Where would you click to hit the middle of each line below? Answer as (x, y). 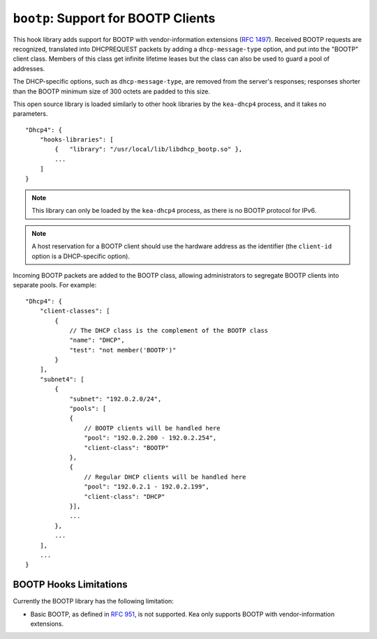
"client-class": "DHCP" (125, 496)
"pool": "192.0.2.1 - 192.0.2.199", (147, 487)
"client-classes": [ (75, 311)
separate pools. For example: (55, 285)
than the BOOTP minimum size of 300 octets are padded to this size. (112, 91)
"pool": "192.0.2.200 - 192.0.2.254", (150, 438)
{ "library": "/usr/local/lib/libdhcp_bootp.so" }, (149, 149)
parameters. (30, 114)
